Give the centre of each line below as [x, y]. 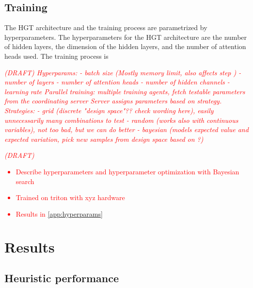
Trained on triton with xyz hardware [70, 197]
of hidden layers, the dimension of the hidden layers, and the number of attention [125, 46]
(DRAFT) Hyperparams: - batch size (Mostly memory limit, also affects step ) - [123, 72]
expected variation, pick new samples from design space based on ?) [104, 139]
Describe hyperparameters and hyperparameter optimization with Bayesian [127, 171]
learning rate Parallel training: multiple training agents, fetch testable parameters [125, 91]
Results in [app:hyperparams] [59, 213]
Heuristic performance [62, 278]
